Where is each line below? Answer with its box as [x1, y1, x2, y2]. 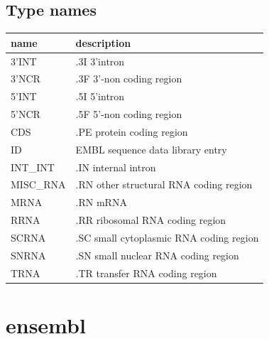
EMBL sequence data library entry [75, 141, 227, 156]
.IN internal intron [75, 159, 156, 174]
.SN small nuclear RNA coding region [75, 247, 239, 262]
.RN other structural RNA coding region [75, 177, 253, 192]
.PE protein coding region [75, 124, 188, 139]
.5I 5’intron [75, 89, 125, 104]
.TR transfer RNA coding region [75, 265, 217, 280]
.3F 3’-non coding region [75, 71, 182, 86]
